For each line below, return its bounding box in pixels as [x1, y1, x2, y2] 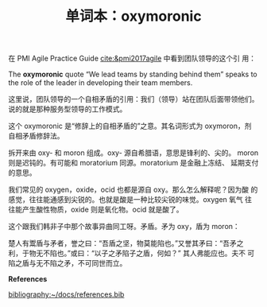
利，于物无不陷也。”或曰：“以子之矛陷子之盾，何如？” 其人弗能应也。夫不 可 [8, 248, 255, 258]
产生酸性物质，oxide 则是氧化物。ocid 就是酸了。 [21, 204, 184, 215]
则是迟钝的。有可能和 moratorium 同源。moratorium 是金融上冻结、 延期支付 [8, 158, 259, 168]
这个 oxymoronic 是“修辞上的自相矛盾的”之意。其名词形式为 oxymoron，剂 [8, 121, 252, 131]
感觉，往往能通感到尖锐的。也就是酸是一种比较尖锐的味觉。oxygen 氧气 [8, 195, 244, 204]
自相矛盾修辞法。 [8, 131, 64, 141]
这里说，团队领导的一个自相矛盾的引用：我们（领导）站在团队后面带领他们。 [8, 95, 259, 104]
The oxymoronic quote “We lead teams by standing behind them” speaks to [8, 69, 257, 80]
